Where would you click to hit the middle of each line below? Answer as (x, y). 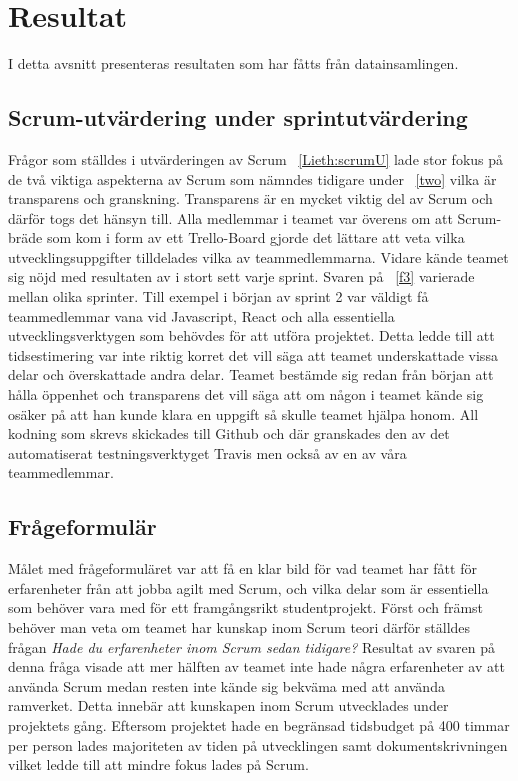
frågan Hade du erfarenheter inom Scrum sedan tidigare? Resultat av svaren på (252, 646)
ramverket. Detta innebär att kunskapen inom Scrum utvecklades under (228, 705)
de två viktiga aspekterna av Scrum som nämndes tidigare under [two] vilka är (252, 178)
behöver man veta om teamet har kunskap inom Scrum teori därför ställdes (239, 627)
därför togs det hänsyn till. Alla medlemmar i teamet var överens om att (230, 217)
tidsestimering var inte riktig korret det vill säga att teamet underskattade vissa (253, 354)
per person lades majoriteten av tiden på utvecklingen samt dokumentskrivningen (258, 744)
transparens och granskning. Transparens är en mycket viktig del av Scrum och (250, 198)
